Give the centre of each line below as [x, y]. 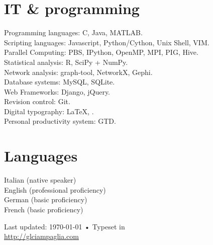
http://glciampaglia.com [41, 236]
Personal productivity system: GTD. [60, 121]
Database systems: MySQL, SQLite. [60, 82]
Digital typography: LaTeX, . [49, 111]
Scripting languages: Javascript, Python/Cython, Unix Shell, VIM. [107, 42]
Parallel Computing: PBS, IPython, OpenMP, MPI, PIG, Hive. [101, 52]
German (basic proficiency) [46, 199]
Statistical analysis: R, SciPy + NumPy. [66, 62]
